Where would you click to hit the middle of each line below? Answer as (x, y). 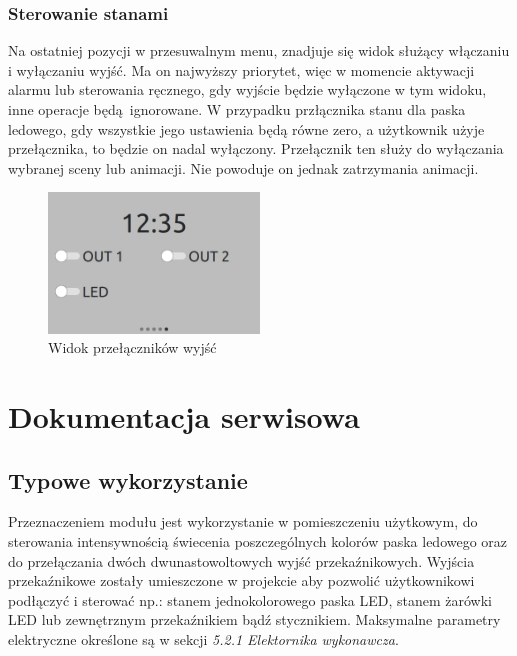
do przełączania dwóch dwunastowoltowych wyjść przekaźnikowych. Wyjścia (241, 560)
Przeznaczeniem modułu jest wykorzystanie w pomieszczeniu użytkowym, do (243, 521)
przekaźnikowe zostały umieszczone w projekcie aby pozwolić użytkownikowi (241, 580)
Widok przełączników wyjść (132, 347)
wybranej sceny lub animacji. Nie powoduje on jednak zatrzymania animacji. (243, 167)
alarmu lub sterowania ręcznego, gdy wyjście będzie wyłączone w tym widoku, (247, 89)
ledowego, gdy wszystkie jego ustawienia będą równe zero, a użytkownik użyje (246, 128)
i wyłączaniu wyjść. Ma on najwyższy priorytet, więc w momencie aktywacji (241, 69)
